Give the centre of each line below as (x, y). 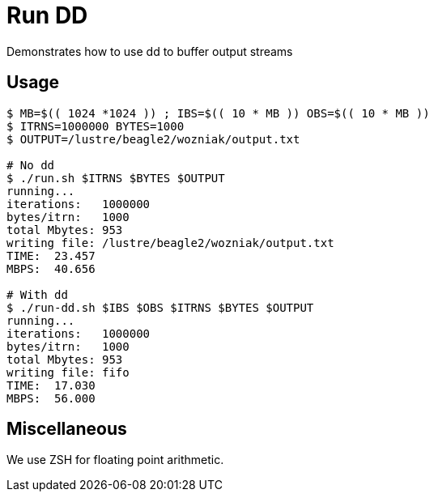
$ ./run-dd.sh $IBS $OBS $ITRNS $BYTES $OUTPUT (160, 307)
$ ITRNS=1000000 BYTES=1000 (96, 126)
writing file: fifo (68, 372)
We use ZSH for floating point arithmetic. (115, 460)
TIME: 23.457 (51, 255)
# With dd (37, 294)
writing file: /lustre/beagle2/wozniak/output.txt (170, 243)
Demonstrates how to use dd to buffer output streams (150, 51)
